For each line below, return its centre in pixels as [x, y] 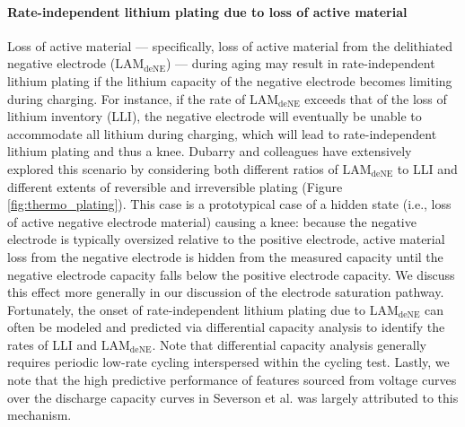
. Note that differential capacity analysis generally [289, 344]
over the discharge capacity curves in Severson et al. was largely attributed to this [233, 397]
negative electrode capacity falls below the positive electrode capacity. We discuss [231, 274]
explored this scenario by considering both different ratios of [173, 168]
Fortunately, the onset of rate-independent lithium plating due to [187, 309]
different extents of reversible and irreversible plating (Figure [175, 186]
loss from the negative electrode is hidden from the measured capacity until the [225, 256]
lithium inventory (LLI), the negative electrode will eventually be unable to [215, 116]
